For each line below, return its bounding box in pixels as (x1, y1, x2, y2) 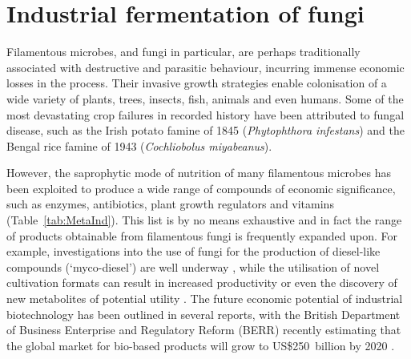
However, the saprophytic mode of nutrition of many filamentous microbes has (6, 164, 391, 181)
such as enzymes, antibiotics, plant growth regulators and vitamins (6, 196, 334, 212)
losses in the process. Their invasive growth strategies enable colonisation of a (6, 75, 387, 91)
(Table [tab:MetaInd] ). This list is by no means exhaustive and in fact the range (6, 212, 402, 228)
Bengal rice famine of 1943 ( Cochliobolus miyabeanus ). (6, 137, 272, 154)
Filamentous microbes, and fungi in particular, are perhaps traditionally (6, 43, 361, 60)
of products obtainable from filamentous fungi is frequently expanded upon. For (6, 227, 397, 244)
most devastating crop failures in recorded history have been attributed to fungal (6, 106, 405, 123)
